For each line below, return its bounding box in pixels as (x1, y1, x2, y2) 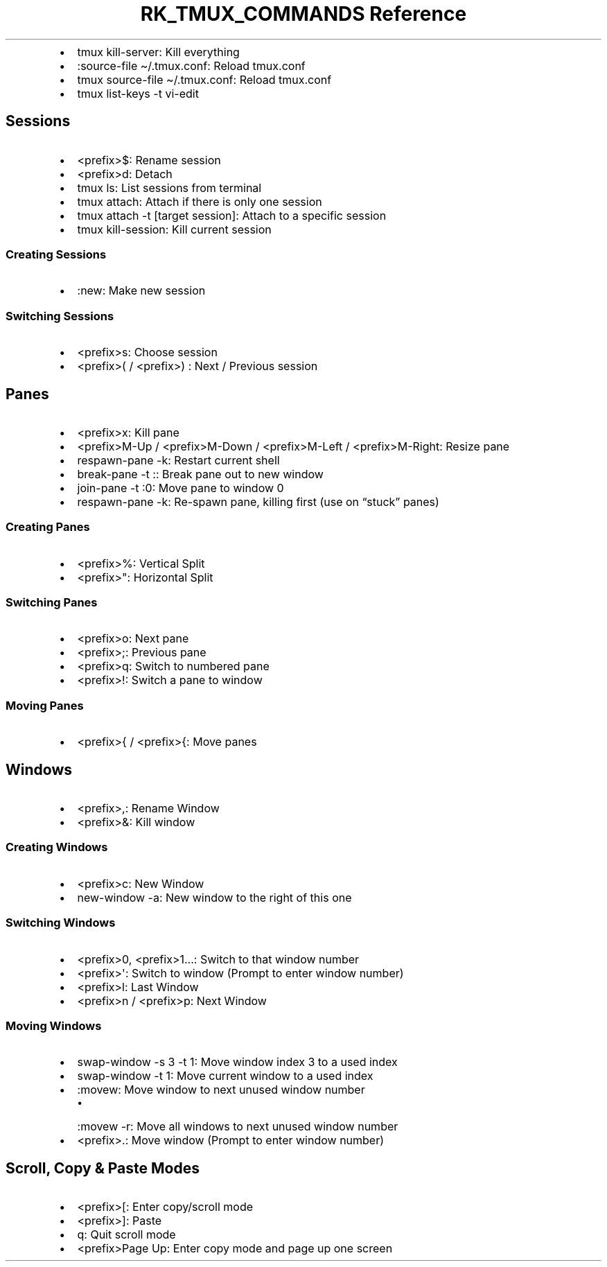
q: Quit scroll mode (77, 1227, 176, 1242)
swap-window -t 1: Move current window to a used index (77, 1069, 373, 1083)
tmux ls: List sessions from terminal (77, 180, 262, 195)
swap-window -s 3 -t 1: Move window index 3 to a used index (77, 1055, 398, 1069)
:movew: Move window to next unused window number (77, 1083, 365, 1097)
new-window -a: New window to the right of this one (77, 890, 352, 905)
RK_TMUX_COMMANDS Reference (140, 2, 467, 26)
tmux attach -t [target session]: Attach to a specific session (77, 208, 387, 222)
